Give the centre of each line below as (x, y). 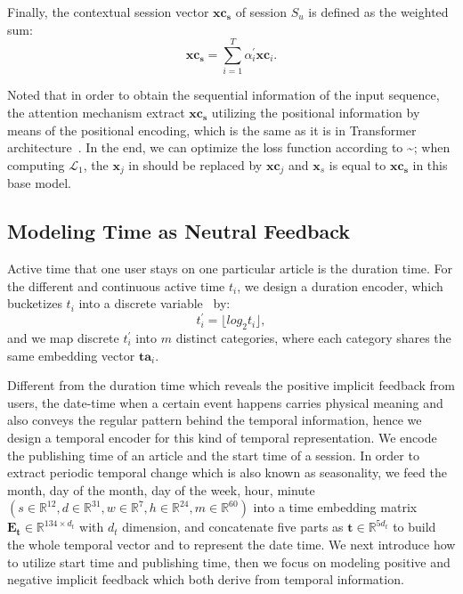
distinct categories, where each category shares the (313, 338)
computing (36, 164)
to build (414, 527)
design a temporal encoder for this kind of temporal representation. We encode (222, 437)
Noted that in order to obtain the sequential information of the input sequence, (223, 95)
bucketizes (35, 303)
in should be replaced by (195, 164)
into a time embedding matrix (335, 507)
